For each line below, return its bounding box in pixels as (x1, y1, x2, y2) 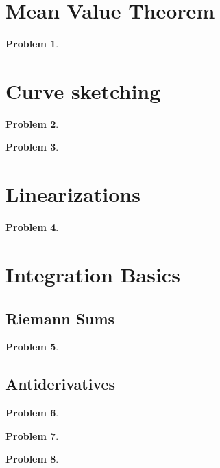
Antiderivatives (5, 373, 116, 394)
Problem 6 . (5, 405, 59, 420)
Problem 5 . (5, 339, 59, 354)
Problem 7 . (5, 428, 59, 443)
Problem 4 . (5, 220, 59, 234)
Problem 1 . (5, 36, 59, 51)
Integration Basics (5, 260, 180, 288)
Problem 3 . (5, 140, 59, 154)
